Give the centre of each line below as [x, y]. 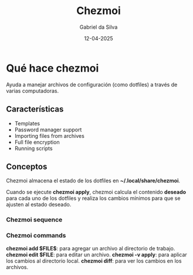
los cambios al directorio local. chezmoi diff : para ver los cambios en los [94, 261]
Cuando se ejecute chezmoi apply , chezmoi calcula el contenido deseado [96, 192]
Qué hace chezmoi [53, 68]
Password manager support [48, 130]
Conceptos [27, 166]
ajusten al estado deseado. [39, 205]
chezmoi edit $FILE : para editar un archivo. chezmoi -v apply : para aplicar [97, 254]
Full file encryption [37, 142]
